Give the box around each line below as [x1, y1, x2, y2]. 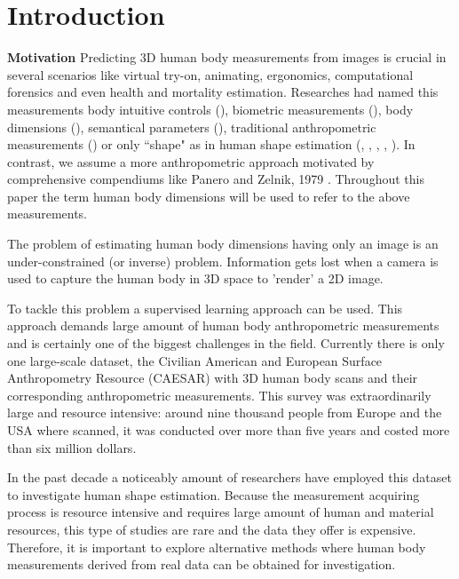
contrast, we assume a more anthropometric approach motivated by [7, 152, 375, 171]
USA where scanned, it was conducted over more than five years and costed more [7, 421, 450, 439]
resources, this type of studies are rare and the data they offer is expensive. [7, 520, 416, 538]
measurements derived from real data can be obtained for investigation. [7, 555, 396, 574]
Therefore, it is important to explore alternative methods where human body [7, 537, 426, 556]
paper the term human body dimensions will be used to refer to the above [7, 186, 410, 205]
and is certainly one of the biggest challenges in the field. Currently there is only [7, 334, 445, 353]
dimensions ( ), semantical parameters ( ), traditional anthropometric [7, 117, 376, 136]
